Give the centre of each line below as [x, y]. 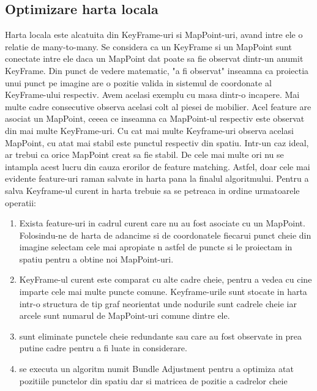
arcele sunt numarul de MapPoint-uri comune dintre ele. [125, 315]
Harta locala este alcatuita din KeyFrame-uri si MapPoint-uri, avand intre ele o [154, 35]
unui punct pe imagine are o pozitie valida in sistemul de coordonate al [138, 82]
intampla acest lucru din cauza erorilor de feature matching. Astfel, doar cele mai [158, 166]
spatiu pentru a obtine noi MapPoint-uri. [96, 259]
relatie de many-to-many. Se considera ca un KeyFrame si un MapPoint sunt [148, 46]
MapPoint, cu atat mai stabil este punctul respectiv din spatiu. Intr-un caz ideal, [157, 142]
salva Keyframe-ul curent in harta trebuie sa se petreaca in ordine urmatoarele [152, 190]
